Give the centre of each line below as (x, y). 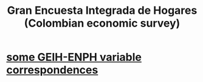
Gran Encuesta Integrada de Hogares (102, 11)
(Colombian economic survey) (102, 23)
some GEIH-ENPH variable (74, 57)
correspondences (52, 70)
